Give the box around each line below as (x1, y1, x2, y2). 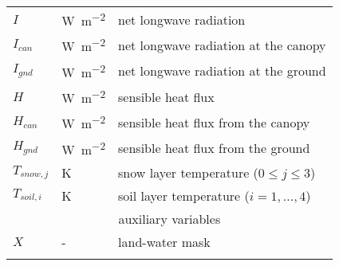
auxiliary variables (118, 209, 221, 228)
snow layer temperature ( (118, 162, 258, 182)
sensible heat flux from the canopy (118, 112, 310, 131)
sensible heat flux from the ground (118, 139, 310, 158)
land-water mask (118, 232, 211, 251)
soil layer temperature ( (118, 186, 250, 205)
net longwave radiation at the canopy (118, 35, 326, 54)
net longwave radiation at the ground (118, 61, 326, 80)
